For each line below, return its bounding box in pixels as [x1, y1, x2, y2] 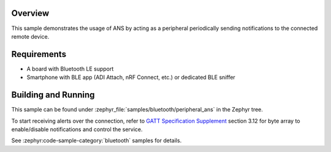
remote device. [11, 32, 50, 40]
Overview [11, 8, 50, 18]
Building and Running [11, 89, 95, 101]
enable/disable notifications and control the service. [11, 126, 143, 133]
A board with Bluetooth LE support [26, 65, 114, 72]
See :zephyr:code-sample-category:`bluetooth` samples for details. [11, 137, 182, 144]
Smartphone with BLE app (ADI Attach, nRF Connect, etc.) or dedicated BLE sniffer [26, 74, 235, 81]
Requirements [11, 49, 67, 59]
